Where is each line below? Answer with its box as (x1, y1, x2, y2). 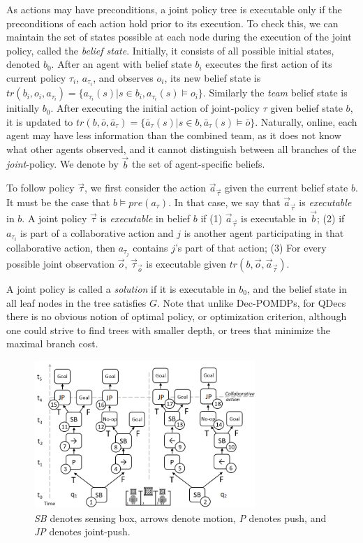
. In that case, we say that (168, 195, 281, 209)
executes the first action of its (205, 57, 332, 71)
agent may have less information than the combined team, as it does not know (6, 128, 341, 143)
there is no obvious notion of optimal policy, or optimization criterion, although (6, 309, 347, 324)
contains (133, 240, 168, 254)
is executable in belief (100, 210, 191, 225)
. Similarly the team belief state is (202, 85, 348, 100)
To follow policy (6, 180, 75, 195)
